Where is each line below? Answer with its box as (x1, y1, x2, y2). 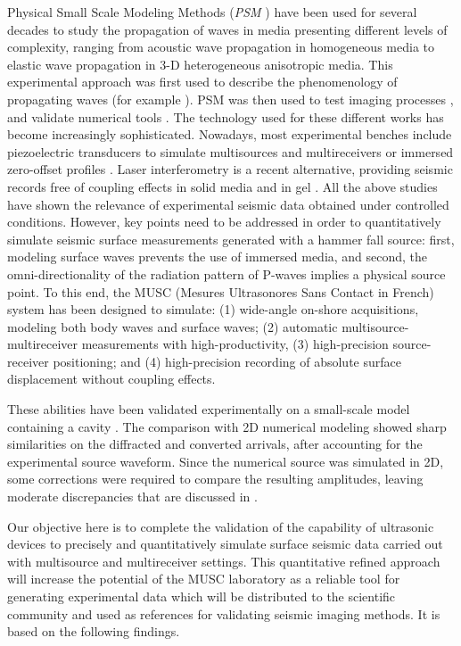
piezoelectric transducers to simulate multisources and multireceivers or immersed (7, 142, 454, 161)
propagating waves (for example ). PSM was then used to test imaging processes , (7, 89, 454, 108)
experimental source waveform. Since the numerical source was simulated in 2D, (7, 451, 444, 470)
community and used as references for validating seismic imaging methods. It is (7, 604, 440, 623)
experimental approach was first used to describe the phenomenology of (7, 72, 398, 91)
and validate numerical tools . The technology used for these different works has (7, 107, 444, 126)
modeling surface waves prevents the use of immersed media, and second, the (7, 247, 428, 266)
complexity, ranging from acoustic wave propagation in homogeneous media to (7, 37, 434, 56)
